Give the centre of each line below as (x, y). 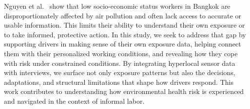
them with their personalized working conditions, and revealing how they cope (121, 53)
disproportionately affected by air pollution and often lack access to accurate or (123, 15)
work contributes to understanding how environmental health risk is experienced (124, 91)
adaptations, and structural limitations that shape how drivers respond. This (119, 82)
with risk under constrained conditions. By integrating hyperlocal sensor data (120, 63)
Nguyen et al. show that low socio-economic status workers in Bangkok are (117, 6)
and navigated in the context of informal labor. (74, 101)
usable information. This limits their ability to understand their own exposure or (125, 25)
